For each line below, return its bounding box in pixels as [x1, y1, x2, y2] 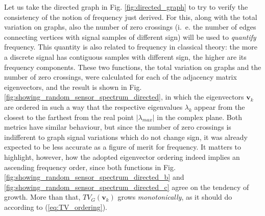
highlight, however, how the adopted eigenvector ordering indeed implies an [4, 151, 240, 162]
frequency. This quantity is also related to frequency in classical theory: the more [4, 41, 258, 52]
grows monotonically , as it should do [117, 191, 232, 202]
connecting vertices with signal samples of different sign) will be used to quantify [4, 31, 256, 42]
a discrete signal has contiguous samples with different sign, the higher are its [4, 51, 247, 62]
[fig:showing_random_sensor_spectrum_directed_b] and [4, 172, 184, 182]
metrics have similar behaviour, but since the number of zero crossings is [4, 122, 231, 132]
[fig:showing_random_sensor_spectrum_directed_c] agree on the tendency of [4, 181, 249, 192]
